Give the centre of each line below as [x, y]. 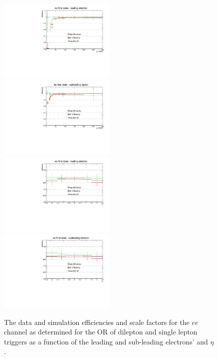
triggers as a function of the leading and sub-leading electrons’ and [106, 341]
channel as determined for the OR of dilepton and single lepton [101, 332]
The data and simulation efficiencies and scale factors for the [97, 322]
